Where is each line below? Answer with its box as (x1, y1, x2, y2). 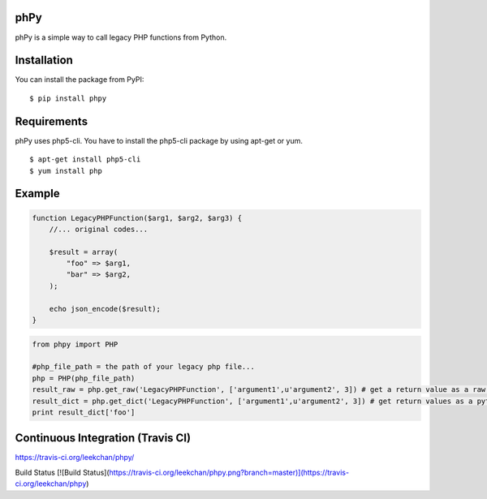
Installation (15, 54, 73, 67)
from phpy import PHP (32, 339, 119, 349)
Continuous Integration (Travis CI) (15, 431, 191, 445)
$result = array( (49, 247, 119, 256)
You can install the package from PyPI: (15, 75, 144, 84)
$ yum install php (29, 166, 103, 175)
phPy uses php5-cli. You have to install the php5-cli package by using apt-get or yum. (15, 136, 304, 145)
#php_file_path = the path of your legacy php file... (32, 362, 255, 372)
